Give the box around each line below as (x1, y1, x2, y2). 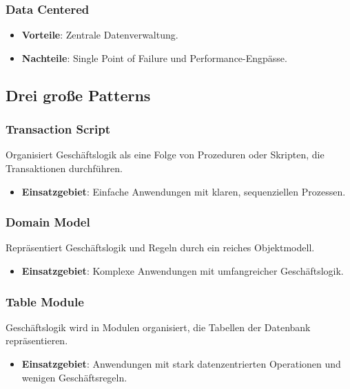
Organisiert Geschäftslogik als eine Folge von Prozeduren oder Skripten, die (6, 147, 325, 162)
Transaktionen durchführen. (6, 161, 123, 175)
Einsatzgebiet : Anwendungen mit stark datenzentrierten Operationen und (21, 357, 341, 370)
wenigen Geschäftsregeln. (21, 370, 127, 384)
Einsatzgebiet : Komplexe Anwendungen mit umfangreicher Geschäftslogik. (21, 264, 344, 277)
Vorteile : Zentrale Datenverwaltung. (21, 28, 178, 42)
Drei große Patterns (6, 84, 151, 105)
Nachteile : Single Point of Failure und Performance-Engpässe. (21, 50, 287, 65)
